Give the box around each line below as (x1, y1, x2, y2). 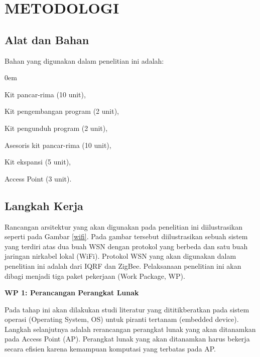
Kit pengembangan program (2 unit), (5, 106, 119, 116)
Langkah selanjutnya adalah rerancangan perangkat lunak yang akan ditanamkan (5, 323, 256, 334)
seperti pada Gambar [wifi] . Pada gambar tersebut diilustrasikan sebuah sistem (5, 231, 248, 242)
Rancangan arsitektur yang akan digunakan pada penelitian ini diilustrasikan (5, 221, 242, 232)
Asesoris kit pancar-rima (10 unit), (5, 139, 111, 150)
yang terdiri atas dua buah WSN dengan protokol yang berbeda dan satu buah (5, 241, 248, 251)
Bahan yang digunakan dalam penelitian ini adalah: (5, 55, 164, 66)
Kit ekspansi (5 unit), (5, 156, 71, 167)
